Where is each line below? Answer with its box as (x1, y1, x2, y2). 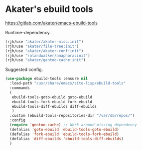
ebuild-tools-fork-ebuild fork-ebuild (11, 99, 93, 104)
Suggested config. (5, 67, 43, 73)
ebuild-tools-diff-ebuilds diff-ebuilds (11, 104, 97, 109)
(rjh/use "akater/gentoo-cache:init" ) (5, 58, 86, 63)
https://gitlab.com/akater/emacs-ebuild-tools (5, 20, 98, 26)
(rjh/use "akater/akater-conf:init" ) (5, 48, 84, 53)
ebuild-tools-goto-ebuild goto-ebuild (11, 94, 93, 100)
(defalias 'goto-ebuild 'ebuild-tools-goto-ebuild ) (9, 127, 120, 132)
